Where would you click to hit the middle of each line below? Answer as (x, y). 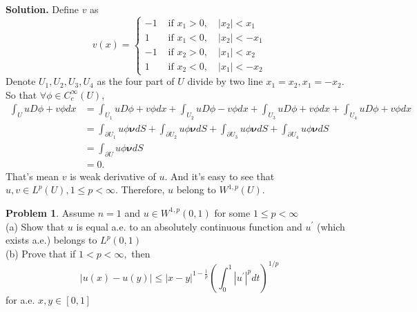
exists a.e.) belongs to (51, 240)
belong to (196, 189)
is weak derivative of (113, 176)
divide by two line (225, 81)
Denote (21, 81)
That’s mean (32, 176)
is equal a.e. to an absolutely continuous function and (189, 226)
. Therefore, (140, 189)
